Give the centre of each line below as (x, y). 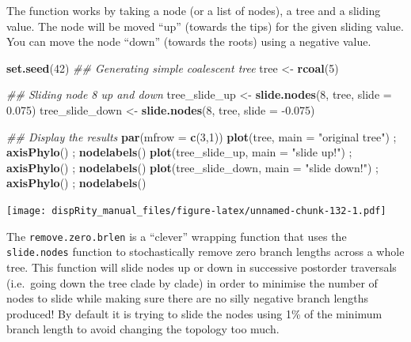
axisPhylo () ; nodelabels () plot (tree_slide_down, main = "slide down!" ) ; (192, 167)
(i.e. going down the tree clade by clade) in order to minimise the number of (192, 282)
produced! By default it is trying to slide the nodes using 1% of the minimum (194, 313)
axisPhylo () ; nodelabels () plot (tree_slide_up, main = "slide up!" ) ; (179, 152)
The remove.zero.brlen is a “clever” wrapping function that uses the (177, 236)
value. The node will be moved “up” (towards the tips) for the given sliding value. (205, 26)
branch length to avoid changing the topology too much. (143, 329)
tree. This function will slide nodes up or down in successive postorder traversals (202, 267)
